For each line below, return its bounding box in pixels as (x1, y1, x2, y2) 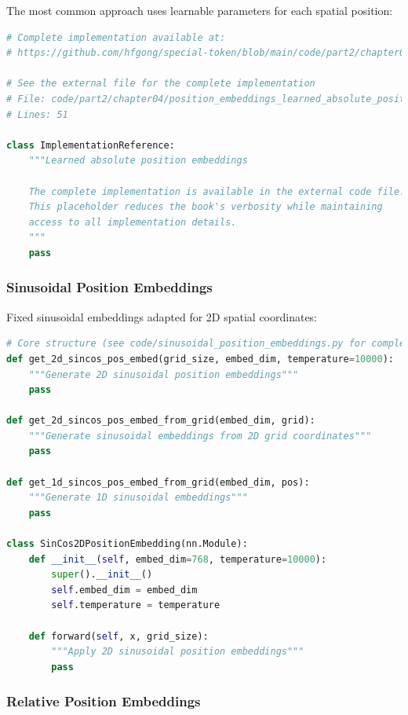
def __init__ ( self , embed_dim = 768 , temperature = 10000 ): (28, 553, 327, 565)
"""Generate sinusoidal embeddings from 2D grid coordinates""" (28, 430, 372, 442)
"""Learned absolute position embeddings (28, 155, 248, 167)
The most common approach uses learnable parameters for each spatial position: (6, 2, 393, 18)
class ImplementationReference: (6, 139, 175, 151)
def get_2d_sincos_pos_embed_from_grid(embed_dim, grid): (6, 415, 315, 427)
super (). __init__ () (51, 569, 153, 581)
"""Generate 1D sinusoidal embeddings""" (28, 492, 248, 504)
